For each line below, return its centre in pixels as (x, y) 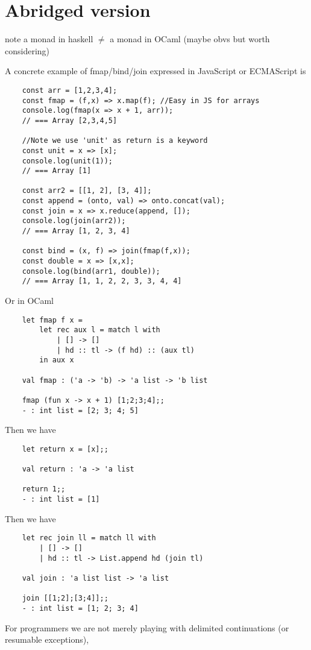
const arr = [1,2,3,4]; (70, 90)
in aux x (57, 360)
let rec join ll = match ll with (89, 538)
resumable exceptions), (47, 639)
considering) (27, 50)
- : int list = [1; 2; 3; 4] (80, 608)
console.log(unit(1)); (67, 161)
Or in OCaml (29, 301)
